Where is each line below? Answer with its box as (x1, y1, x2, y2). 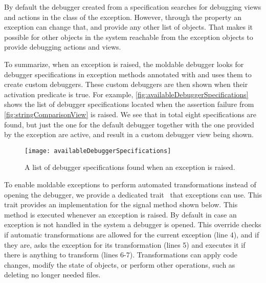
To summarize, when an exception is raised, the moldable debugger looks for (4, 58, 244, 69)
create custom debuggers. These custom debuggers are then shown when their (4, 79, 248, 90)
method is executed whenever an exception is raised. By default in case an (4, 209, 237, 220)
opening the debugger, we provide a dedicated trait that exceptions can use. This (4, 189, 262, 200)
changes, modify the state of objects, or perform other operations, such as (4, 259, 235, 270)
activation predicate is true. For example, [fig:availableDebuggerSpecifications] (4, 89, 249, 99)
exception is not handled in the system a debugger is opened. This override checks (4, 219, 261, 230)
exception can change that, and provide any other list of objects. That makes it (4, 21, 253, 32)
